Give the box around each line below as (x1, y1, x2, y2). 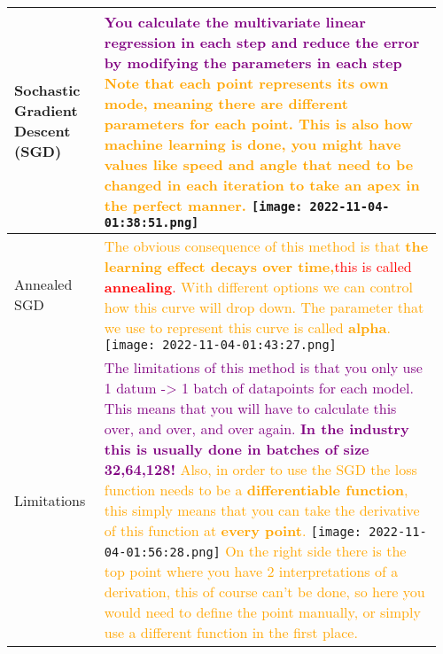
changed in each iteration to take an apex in (104, 175, 420, 195)
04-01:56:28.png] (104, 545, 221, 559)
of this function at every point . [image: (104, 520, 362, 541)
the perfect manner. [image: (104, 195, 303, 215)
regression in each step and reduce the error (104, 32, 420, 52)
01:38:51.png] (104, 215, 199, 230)
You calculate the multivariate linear (104, 12, 366, 32)
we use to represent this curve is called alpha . (104, 317, 391, 338)
